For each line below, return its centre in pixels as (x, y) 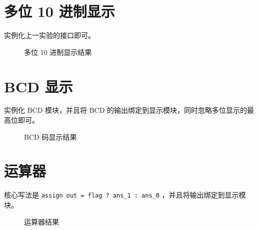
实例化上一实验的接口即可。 (49, 35)
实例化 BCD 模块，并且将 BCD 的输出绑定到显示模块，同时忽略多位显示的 (126, 110)
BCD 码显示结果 (50, 136)
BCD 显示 (38, 86)
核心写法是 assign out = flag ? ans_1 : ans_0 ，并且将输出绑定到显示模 (125, 195)
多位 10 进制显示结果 (58, 52)
